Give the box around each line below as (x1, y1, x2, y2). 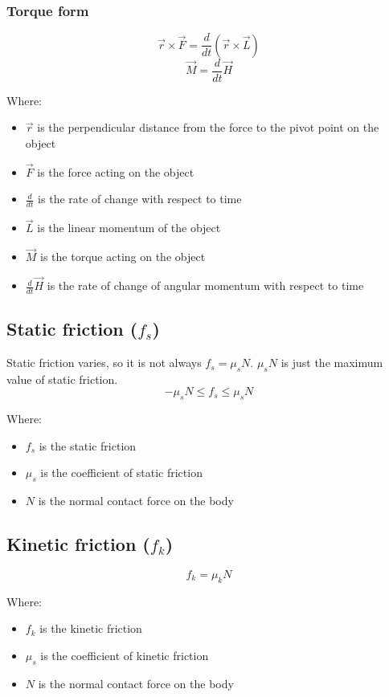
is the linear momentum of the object (37, 219, 221, 236)
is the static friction (39, 437, 137, 454)
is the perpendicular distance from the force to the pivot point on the (37, 119, 379, 136)
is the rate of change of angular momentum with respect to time (47, 277, 364, 294)
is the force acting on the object (37, 163, 194, 180)
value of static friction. (6, 370, 118, 387)
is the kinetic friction (39, 620, 142, 637)
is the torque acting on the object (40, 248, 206, 265)
